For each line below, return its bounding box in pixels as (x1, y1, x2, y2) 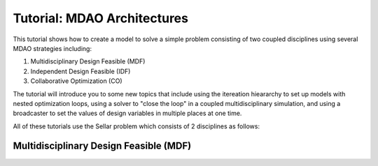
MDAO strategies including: (13, 44, 92, 52)
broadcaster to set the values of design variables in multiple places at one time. (13, 109, 242, 118)
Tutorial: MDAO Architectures (13, 10, 189, 26)
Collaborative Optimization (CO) (30, 77, 122, 85)
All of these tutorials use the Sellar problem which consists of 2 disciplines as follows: (13, 122, 260, 130)
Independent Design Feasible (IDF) (30, 67, 131, 75)
